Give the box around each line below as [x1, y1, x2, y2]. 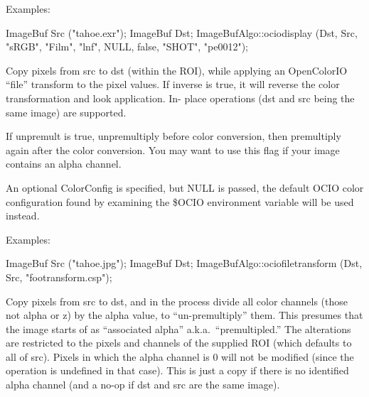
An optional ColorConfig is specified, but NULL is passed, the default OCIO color [6, 180, 364, 195]
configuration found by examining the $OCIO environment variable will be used [6, 194, 354, 209]
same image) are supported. [6, 104, 127, 119]
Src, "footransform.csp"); [6, 269, 112, 284]
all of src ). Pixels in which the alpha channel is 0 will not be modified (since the [6, 349, 354, 364]
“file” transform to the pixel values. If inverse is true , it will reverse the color [6, 77, 340, 92]
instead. [6, 208, 40, 223]
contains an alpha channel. [6, 156, 122, 171]
